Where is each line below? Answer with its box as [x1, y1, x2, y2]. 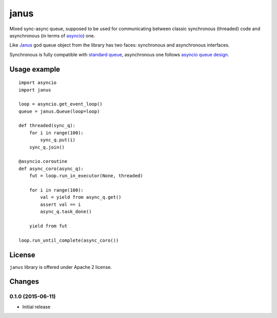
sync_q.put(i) [40, 137, 76, 143]
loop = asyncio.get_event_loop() [18, 101, 103, 107]
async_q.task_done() [40, 209, 92, 215]
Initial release [22, 304, 51, 310]
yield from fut [29, 223, 68, 229]
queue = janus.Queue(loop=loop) [18, 108, 100, 114]
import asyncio [18, 80, 57, 86]
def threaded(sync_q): [18, 123, 76, 129]
